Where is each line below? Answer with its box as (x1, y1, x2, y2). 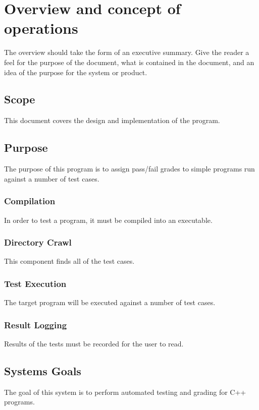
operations (4, 18, 78, 38)
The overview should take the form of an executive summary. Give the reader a (4, 47, 249, 57)
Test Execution (4, 277, 67, 289)
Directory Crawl (4, 236, 72, 249)
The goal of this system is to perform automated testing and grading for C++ (4, 386, 246, 397)
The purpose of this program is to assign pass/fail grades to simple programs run (4, 163, 255, 174)
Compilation (4, 195, 56, 207)
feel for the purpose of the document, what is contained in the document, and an (4, 56, 254, 67)
